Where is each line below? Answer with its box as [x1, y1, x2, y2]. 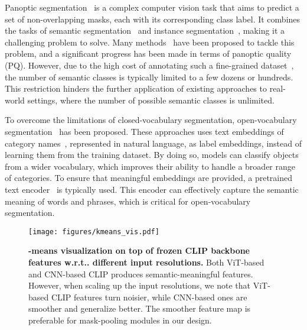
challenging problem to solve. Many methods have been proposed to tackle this [5, 35, 295, 48]
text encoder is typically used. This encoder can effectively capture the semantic [5, 183, 299, 195]
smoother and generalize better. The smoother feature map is [28, 302, 251, 315]
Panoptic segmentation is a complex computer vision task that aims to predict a [5, 1, 299, 13]
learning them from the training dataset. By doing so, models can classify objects [5, 148, 299, 161]
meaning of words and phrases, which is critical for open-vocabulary [5, 195, 251, 207]
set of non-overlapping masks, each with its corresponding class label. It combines [5, 12, 301, 25]
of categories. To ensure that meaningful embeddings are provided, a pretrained [5, 172, 292, 184]
